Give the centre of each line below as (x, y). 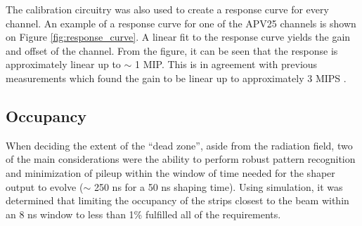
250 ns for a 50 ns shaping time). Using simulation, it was (218, 186)
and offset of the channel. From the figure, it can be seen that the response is (172, 50)
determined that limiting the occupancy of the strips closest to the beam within (177, 200)
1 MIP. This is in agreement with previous (226, 64)
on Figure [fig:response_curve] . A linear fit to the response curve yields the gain (178, 37)
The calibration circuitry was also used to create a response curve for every (167, 9)
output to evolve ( (45, 186)
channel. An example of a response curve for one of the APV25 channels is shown (181, 23)
